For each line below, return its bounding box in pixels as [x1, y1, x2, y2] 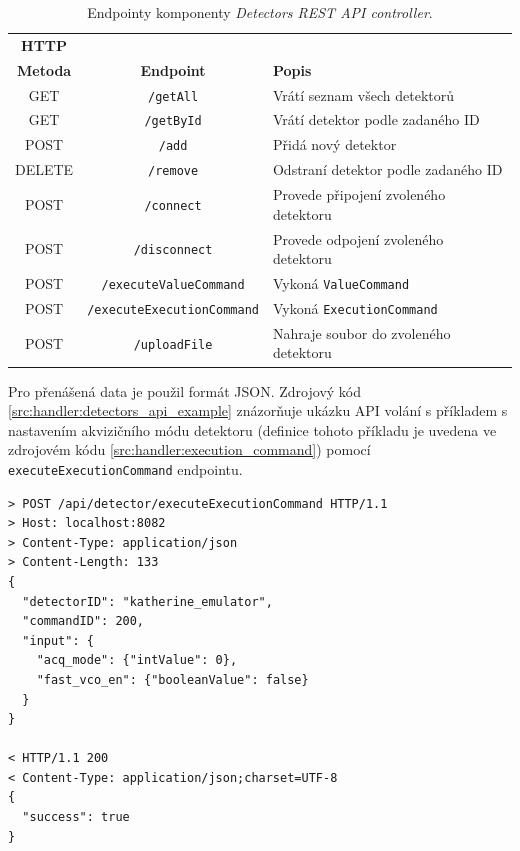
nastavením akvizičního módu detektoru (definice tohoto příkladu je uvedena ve [8, 419, 497, 440]
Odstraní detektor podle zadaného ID [272, 159, 503, 180]
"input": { [22, 633, 94, 648]
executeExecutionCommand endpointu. [8, 458, 243, 479]
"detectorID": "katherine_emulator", [22, 594, 273, 609]
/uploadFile [133, 337, 213, 352]
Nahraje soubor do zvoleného [272, 322, 451, 343]
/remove [148, 164, 199, 179]
